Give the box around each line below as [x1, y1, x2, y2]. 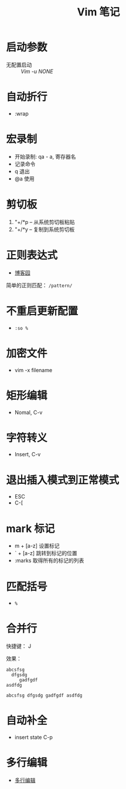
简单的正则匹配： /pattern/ [6, 282, 73, 289]
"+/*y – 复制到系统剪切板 [14, 226, 75, 233]
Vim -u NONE [21, 68, 54, 75]
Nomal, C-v [14, 409, 43, 416]
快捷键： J [6, 643, 31, 650]
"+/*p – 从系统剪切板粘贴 [14, 218, 75, 225]
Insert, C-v [14, 451, 41, 458]
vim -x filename [14, 366, 53, 373]
